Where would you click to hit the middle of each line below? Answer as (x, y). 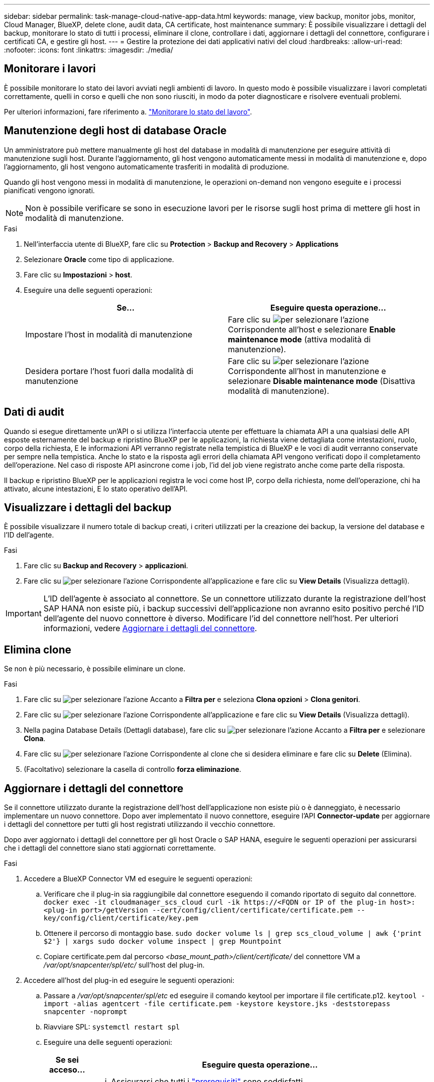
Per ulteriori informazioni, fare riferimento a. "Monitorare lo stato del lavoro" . (128, 111)
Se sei (67, 1060)
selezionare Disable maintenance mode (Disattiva (322, 381)
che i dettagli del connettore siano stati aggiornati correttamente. (110, 848)
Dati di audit (34, 412)
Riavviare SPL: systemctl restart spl (112, 1027)
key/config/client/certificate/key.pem (121, 918)
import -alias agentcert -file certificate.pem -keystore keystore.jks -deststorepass (217, 1004)
